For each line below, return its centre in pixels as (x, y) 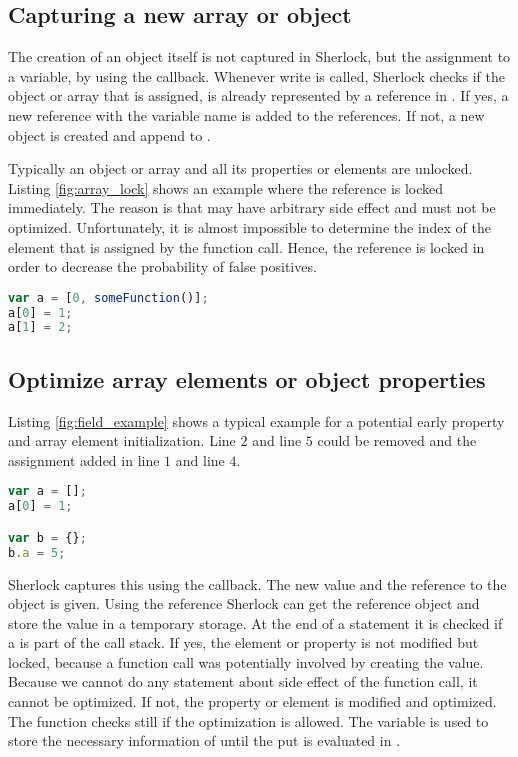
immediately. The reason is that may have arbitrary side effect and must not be (252, 207)
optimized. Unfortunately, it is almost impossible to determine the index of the (250, 226)
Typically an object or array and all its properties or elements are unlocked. (240, 168)
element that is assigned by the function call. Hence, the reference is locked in (246, 246)
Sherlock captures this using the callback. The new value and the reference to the (257, 583)
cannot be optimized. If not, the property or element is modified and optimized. (252, 701)
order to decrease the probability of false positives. (162, 266)
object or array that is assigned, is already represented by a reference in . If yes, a (258, 95)
